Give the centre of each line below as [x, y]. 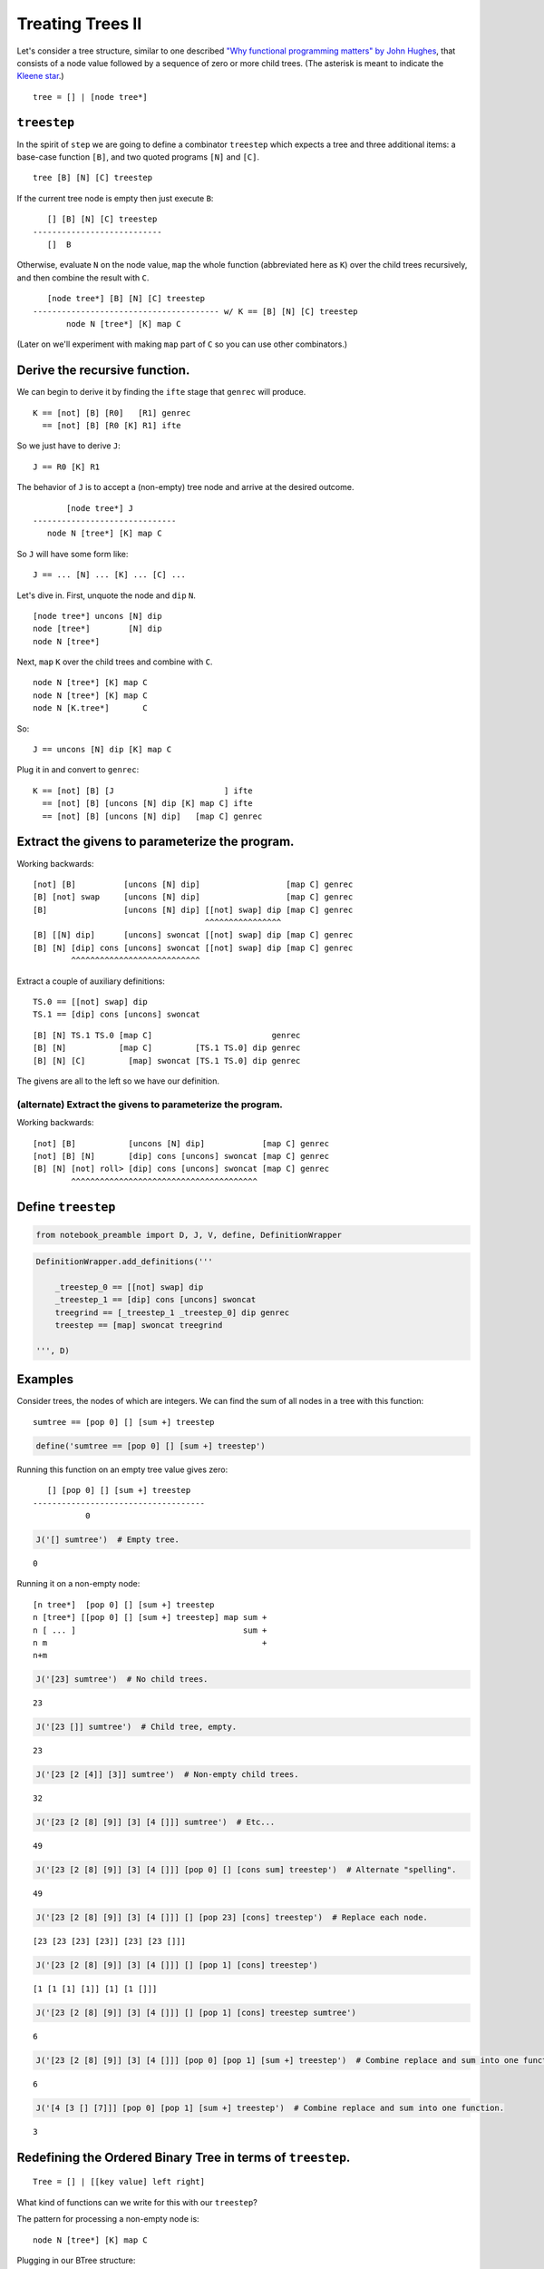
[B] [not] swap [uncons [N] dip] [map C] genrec [193, 897]
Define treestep [66, 1207]
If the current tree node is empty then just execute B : [115, 198]
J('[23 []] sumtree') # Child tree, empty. [136, 1727]
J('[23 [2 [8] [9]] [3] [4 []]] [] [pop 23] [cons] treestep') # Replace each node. [232, 1918]
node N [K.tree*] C [91, 708]
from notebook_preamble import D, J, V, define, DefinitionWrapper [189, 1235]
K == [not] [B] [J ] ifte [143, 791]
